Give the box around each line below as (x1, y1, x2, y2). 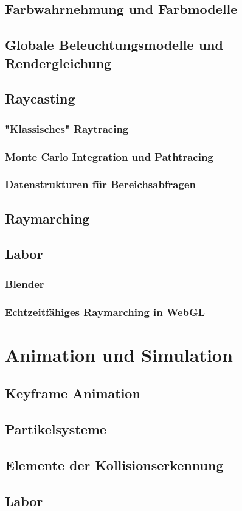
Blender (5, 276, 44, 291)
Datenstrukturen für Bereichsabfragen (5, 177, 196, 192)
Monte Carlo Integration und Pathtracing (5, 149, 213, 164)
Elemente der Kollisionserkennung (5, 455, 224, 474)
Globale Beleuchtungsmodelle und (5, 35, 223, 54)
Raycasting (5, 89, 75, 108)
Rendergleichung (5, 53, 112, 72)
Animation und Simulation (5, 342, 233, 367)
